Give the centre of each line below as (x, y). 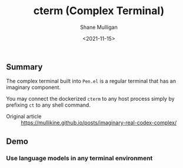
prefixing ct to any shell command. (49, 105)
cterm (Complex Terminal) (99, 11)
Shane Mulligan (99, 27)
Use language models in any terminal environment (79, 158)
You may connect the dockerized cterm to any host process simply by (90, 99)
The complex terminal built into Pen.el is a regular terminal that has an (91, 81)
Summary (24, 67)
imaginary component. (33, 87)
